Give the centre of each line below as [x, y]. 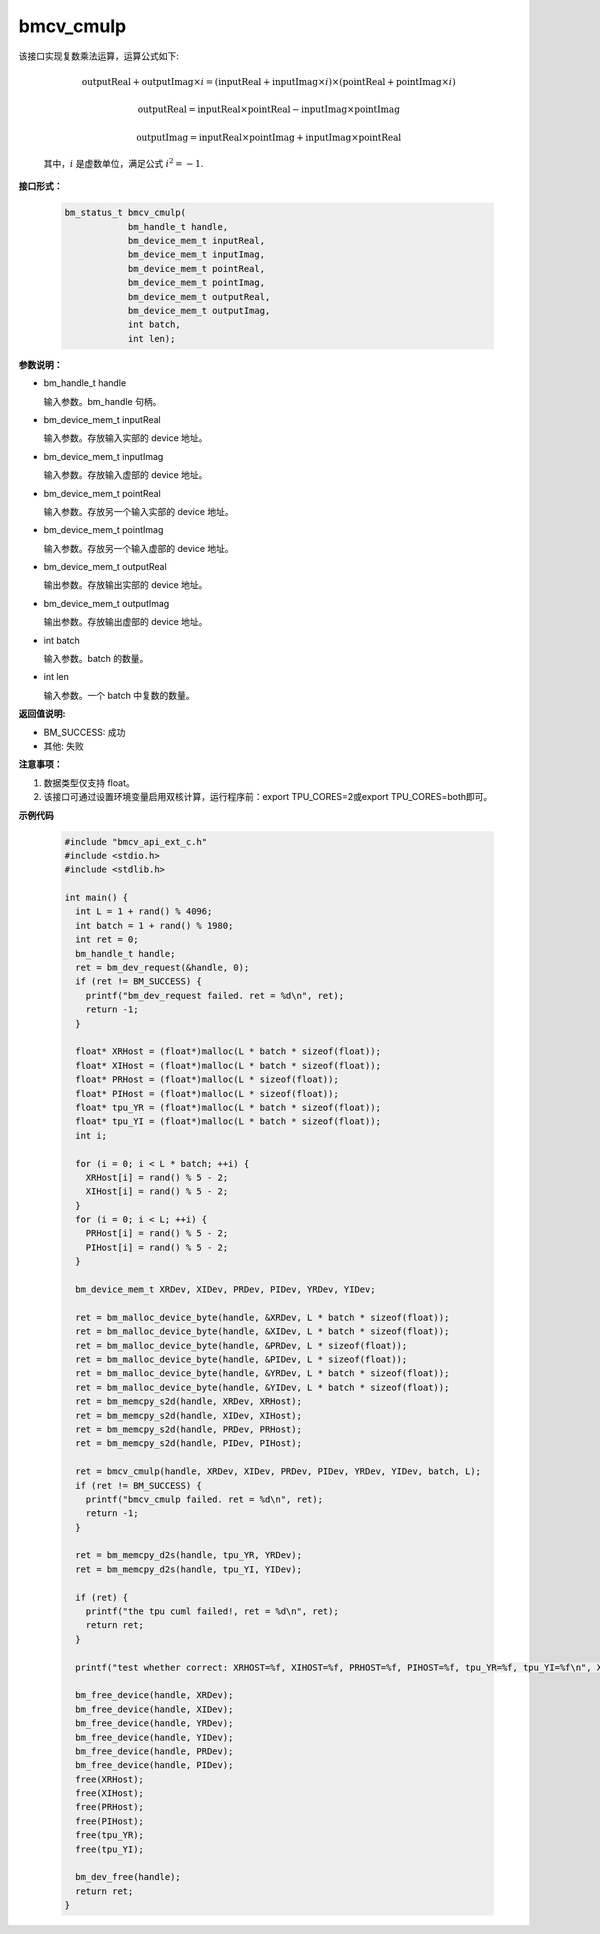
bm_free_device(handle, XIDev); [154, 1709]
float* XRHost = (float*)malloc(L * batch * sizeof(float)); [228, 1051]
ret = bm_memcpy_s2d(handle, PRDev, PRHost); [188, 1429]
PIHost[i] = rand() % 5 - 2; [157, 1247]
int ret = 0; [107, 939]
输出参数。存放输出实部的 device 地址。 [125, 585]
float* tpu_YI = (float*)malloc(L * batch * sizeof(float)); [228, 1121]
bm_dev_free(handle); [128, 1877]
